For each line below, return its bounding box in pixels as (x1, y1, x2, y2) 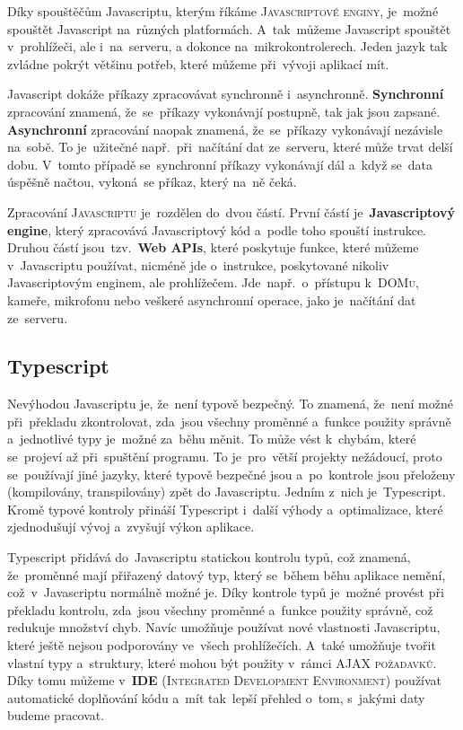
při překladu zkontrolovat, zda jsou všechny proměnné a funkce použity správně (7, 411, 451, 430)
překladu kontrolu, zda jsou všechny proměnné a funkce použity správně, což (7, 600, 433, 619)
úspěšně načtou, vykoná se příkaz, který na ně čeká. (7, 172, 297, 191)
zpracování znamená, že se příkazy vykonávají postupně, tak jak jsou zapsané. (7, 101, 441, 120)
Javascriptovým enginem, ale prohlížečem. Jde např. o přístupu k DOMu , (7, 273, 419, 292)
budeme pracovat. (7, 706, 105, 725)
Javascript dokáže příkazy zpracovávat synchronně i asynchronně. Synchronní (7, 84, 444, 103)
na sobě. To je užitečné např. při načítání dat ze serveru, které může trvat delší (7, 137, 453, 156)
